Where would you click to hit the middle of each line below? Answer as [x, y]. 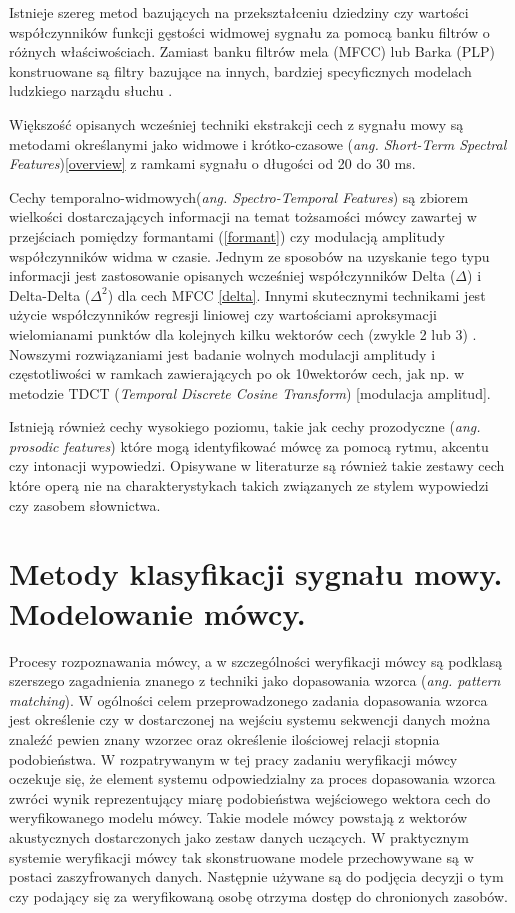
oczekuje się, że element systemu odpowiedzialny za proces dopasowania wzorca [252, 778]
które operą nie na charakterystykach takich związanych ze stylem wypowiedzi [249, 485]
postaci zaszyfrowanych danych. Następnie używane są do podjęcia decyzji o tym [256, 876]
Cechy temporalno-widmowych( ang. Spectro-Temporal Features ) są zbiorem [239, 196]
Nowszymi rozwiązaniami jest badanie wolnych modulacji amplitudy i [222, 353]
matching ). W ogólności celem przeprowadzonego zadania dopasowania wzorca [248, 699]
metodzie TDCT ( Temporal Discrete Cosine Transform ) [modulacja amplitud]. [250, 392]
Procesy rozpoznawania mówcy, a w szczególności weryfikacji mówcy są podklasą [256, 660]
